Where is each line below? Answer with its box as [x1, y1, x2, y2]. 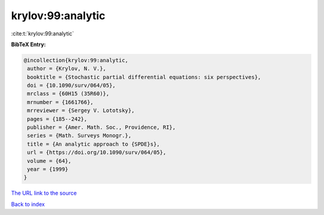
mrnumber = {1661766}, [27, 99, 94, 105]
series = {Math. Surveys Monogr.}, [27, 132, 132, 139]
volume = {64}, [27, 158, 72, 164]
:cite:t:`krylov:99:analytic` [11, 30, 74, 37]
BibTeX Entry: [11, 41, 46, 48]
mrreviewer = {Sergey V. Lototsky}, [27, 107, 135, 114]
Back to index [11, 201, 45, 208]
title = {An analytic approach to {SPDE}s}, [27, 141, 160, 147]
